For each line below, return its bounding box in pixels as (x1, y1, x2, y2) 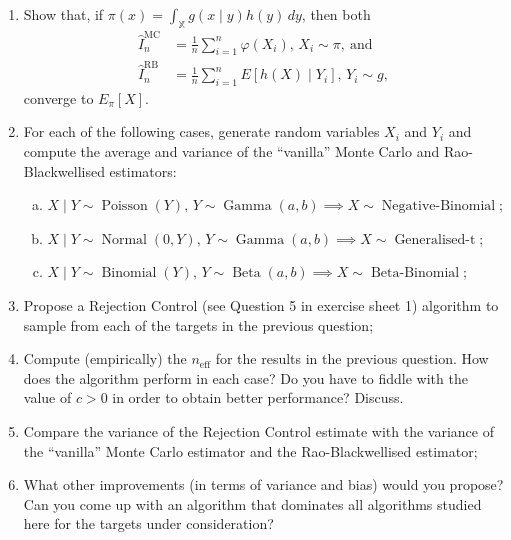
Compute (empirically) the (23, 348, 187, 369)
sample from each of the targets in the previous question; (23, 314, 374, 335)
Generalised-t (394, 232, 476, 247)
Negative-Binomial (381, 199, 496, 214)
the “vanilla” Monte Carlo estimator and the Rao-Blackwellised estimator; (23, 440, 478, 461)
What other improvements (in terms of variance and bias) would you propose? (23, 474, 504, 495)
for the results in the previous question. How (215, 348, 489, 369)
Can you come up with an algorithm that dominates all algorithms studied (23, 493, 482, 514)
